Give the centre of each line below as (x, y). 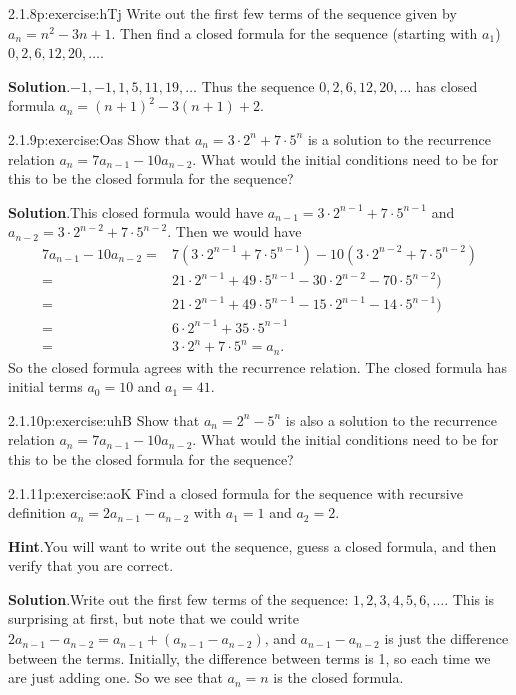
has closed (446, 85)
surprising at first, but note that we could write (153, 618)
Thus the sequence (258, 85)
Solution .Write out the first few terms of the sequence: (178, 598)
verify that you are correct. (91, 565)
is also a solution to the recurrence (391, 419)
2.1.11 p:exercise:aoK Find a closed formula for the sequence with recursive (235, 492)
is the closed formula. (338, 677)
